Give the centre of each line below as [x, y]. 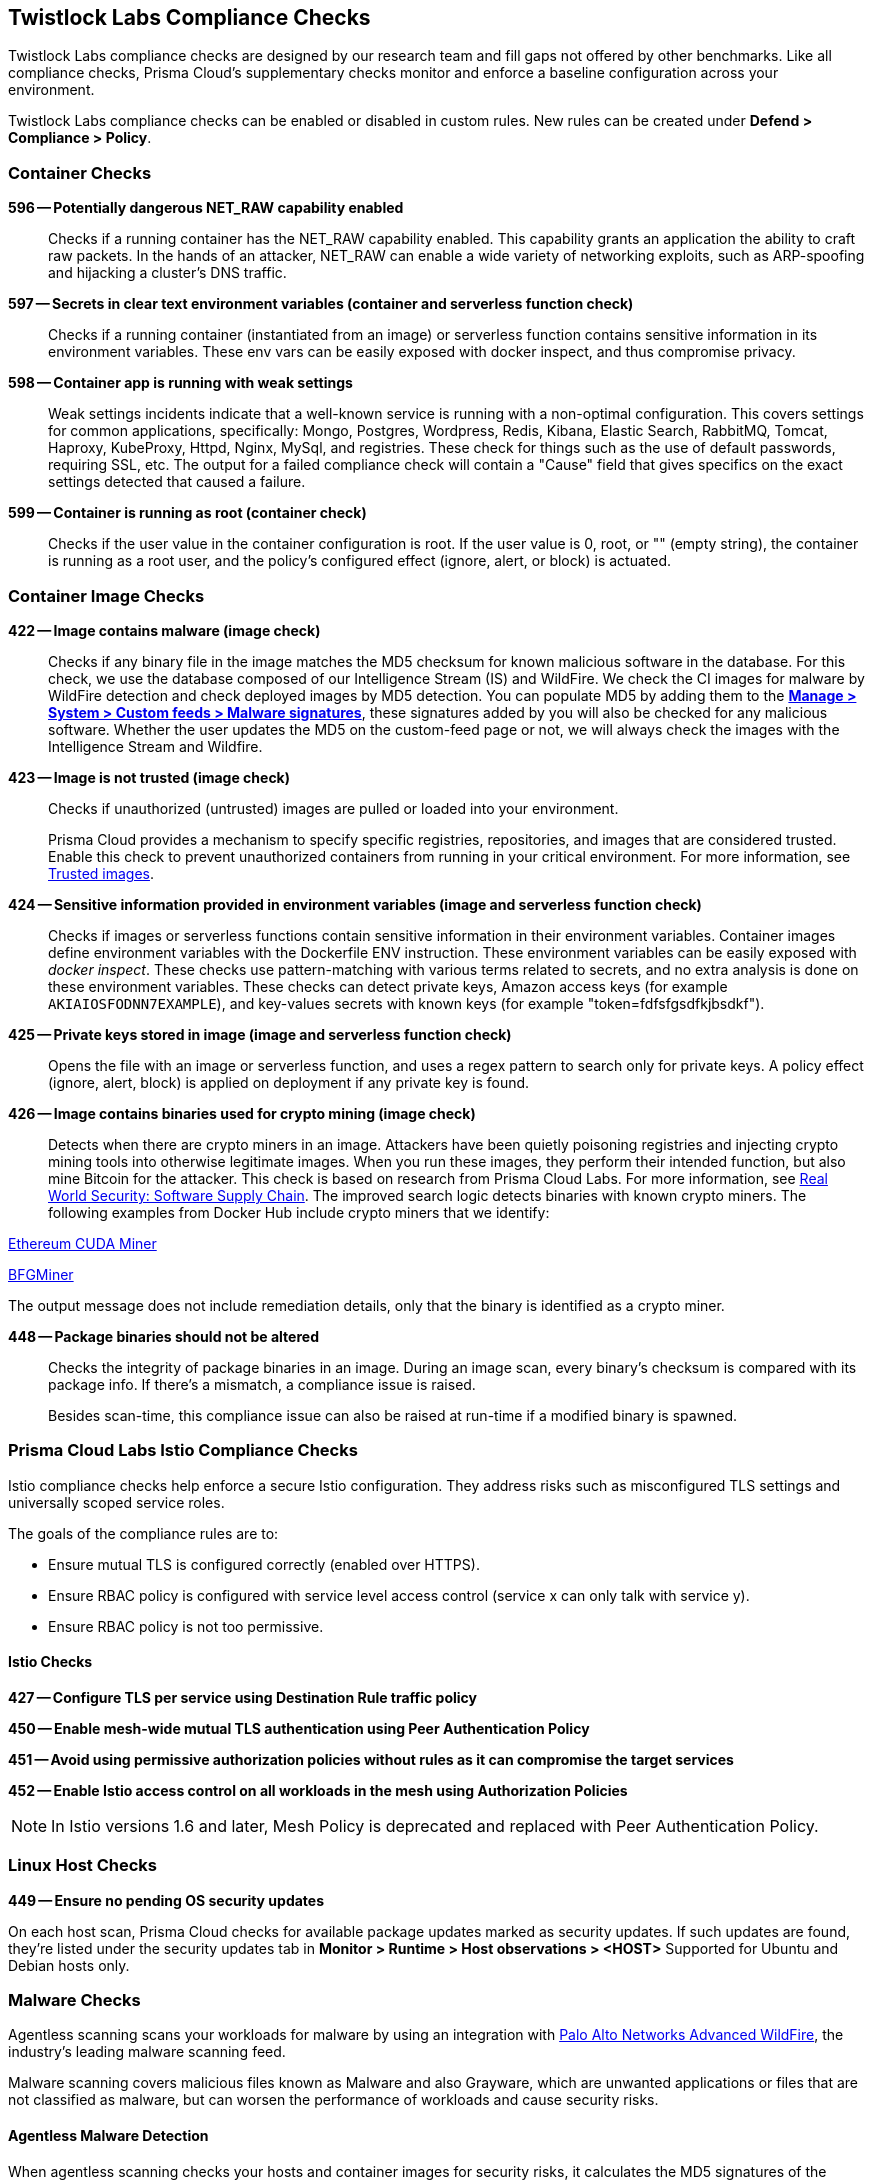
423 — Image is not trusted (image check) [149, 777]
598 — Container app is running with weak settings [180, 383]
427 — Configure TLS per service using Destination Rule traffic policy [243, 1697]
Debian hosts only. [69, 1965]
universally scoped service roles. [116, 1502]
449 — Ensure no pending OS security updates [166, 1900]
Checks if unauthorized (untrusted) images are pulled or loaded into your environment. [333, 808]
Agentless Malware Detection [108, 2135]
